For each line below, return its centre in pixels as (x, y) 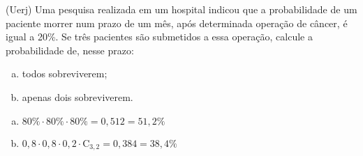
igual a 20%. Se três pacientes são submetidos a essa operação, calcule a (159, 37)
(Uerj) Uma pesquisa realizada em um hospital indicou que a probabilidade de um (181, 9)
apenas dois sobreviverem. (77, 96)
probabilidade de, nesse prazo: (70, 50)
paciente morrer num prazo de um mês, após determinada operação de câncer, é (177, 23)
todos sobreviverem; (65, 73)
